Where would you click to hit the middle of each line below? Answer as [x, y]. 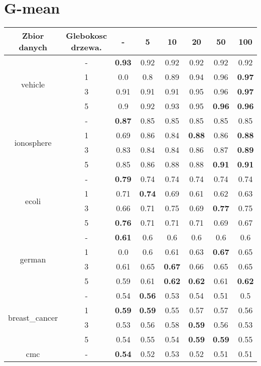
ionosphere [33, 142]
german [33, 259]
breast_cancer [33, 317]
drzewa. [86, 47]
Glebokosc [87, 36]
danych [33, 47]
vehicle [33, 84]
